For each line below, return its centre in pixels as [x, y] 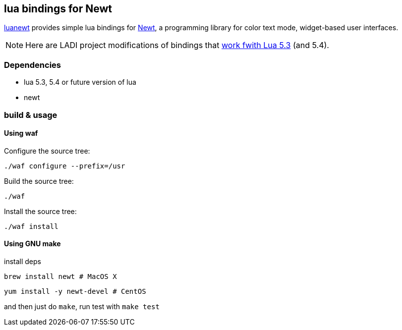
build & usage [31, 115]
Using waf [21, 133]
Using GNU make [32, 244]
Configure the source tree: [47, 151]
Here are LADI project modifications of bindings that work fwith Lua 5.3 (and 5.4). [177, 45]
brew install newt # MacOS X [60, 276]
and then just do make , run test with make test [82, 306]
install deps [23, 261]
